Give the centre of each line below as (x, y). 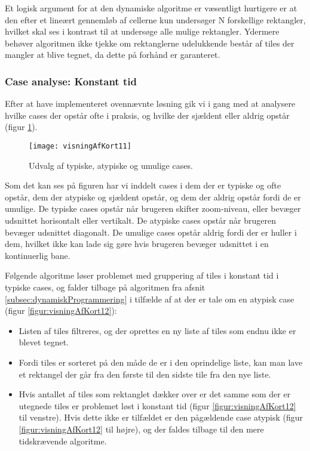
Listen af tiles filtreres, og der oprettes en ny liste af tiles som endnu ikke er (157, 330)
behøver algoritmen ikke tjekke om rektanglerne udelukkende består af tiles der (150, 43)
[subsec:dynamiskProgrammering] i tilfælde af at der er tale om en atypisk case (150, 299)
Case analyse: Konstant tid (71, 81)
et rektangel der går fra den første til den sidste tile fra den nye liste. (145, 374)
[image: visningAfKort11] (80, 146)
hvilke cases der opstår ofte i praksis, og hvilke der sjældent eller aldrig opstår (147, 115)
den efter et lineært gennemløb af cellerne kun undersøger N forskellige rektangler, (155, 19)
